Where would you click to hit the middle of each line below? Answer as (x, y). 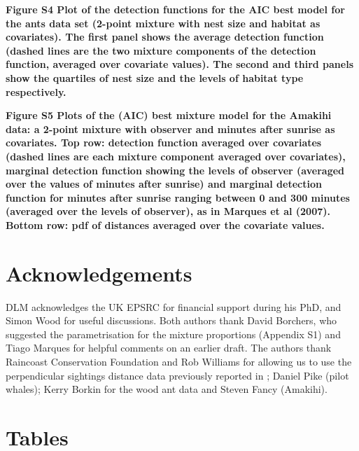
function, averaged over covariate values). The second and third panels (179, 64)
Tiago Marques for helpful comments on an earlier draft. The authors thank (169, 348)
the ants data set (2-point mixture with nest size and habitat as (163, 23)
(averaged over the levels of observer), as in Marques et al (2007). (168, 211)
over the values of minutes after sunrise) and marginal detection (164, 184)
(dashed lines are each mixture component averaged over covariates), (176, 156)
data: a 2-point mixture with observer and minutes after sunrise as (170, 129)
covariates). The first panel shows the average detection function (165, 37)
